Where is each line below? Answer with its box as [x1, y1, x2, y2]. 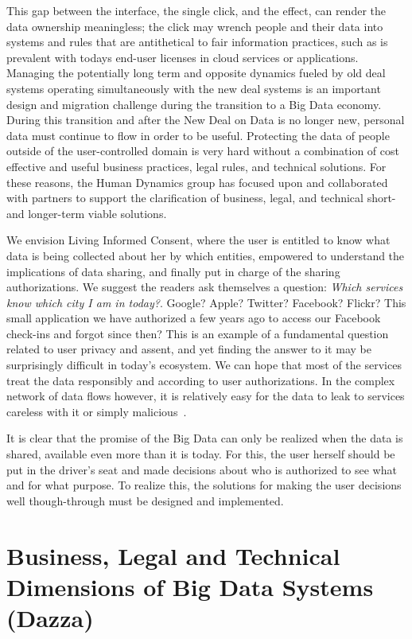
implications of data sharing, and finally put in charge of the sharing [6, 263, 340, 279]
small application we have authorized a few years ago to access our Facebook [6, 310, 381, 326]
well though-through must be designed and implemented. [6, 492, 284, 508]
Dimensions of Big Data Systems [6, 570, 374, 602]
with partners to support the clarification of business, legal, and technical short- [6, 189, 396, 206]
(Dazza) [6, 601, 94, 633]
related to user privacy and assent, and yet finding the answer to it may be [6, 341, 371, 357]
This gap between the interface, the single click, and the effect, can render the [6, 2, 386, 18]
